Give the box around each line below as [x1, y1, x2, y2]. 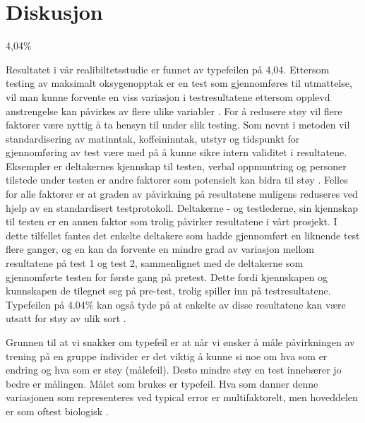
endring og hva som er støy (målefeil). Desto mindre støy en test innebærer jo [6, 362, 342, 377]
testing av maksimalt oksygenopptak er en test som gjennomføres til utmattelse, [6, 76, 352, 90]
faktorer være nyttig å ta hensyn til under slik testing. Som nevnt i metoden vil [6, 117, 350, 132]
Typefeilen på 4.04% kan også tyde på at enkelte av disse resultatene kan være [6, 297, 346, 311]
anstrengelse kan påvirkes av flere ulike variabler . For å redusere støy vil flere [6, 103, 342, 118]
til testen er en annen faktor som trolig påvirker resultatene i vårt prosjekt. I [6, 214, 337, 229]
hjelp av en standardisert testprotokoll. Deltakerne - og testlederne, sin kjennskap [6, 200, 359, 215]
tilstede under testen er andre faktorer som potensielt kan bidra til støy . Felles [6, 172, 348, 187]
